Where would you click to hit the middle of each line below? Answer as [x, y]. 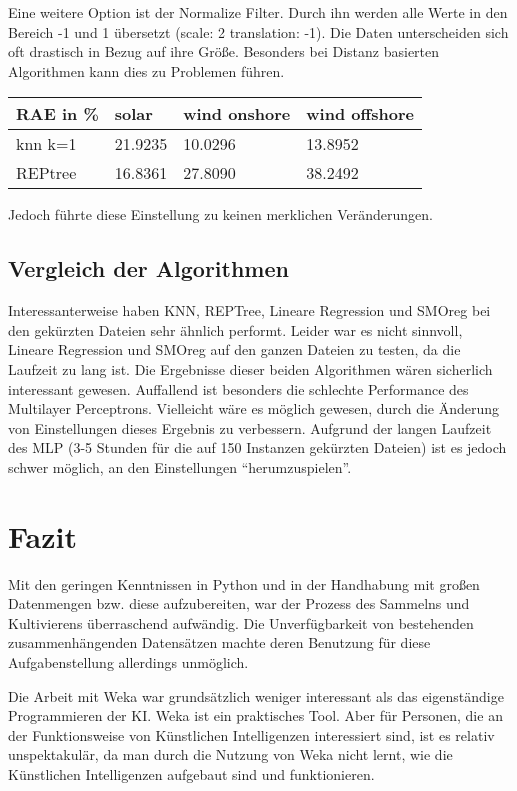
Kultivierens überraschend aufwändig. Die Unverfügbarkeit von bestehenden [241, 622]
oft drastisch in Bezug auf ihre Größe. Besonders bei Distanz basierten [224, 51]
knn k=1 [46, 144]
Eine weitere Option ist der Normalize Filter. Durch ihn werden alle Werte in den [258, 12]
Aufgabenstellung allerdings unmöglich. [128, 662]
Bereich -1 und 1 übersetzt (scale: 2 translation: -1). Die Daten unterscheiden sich [258, 31]
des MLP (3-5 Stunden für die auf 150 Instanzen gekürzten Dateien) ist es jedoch [257, 447]
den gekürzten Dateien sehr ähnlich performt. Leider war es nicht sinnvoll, [235, 329]
